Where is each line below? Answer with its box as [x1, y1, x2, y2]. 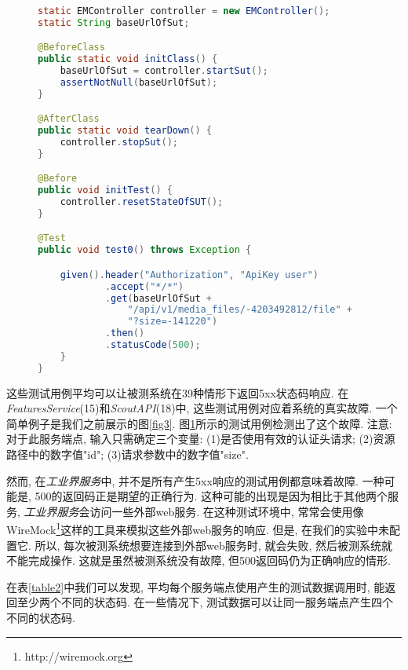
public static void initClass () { [38, 53, 218, 64]
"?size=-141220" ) [127, 316, 218, 328]
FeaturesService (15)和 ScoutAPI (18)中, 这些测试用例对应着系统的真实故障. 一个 [6, 400, 398, 416]
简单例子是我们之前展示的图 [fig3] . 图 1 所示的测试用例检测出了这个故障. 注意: [6, 415, 392, 431]
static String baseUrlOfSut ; [38, 16, 190, 28]
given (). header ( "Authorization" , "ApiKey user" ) [60, 269, 319, 280]
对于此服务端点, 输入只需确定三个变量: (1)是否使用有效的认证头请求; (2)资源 [6, 430, 395, 447]
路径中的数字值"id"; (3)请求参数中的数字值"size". [6, 446, 249, 463]
